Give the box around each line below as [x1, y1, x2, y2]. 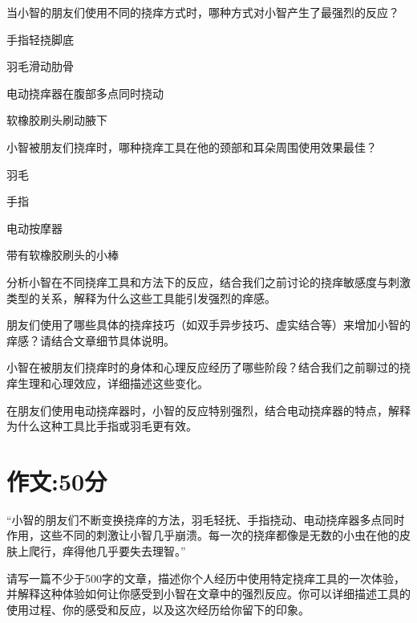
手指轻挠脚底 [6, 31, 74, 47]
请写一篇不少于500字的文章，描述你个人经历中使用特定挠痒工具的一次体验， [6, 569, 405, 586]
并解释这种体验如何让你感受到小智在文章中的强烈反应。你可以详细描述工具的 [6, 585, 411, 602]
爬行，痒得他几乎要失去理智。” [28, 543, 186, 559]
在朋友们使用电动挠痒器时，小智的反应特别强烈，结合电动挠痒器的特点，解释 [6, 401, 411, 418]
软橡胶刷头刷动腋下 [6, 112, 107, 128]
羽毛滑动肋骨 [6, 58, 74, 75]
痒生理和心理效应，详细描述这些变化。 [6, 374, 208, 391]
